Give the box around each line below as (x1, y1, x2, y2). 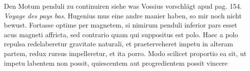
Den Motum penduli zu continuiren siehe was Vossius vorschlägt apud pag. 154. (4, 1, 242, 11)
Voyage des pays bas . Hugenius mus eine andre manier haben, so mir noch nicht (4, 10, 242, 20)
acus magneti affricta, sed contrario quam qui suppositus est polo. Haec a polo (4, 29, 238, 39)
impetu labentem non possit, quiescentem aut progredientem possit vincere (4, 57, 228, 68)
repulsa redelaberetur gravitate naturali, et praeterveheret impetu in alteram (4, 39, 233, 49)
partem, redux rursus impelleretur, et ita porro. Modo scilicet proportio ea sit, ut (4, 48, 247, 58)
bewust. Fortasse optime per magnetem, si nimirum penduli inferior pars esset (4, 20, 237, 30)
